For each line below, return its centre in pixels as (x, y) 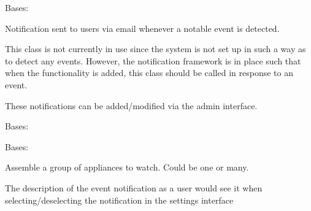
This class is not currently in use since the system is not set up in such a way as (155, 49)
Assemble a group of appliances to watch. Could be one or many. (127, 167)
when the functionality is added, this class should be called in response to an (149, 73)
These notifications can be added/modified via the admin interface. (131, 105)
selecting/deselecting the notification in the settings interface (119, 200)
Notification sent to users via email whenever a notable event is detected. (142, 28)
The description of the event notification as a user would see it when (134, 187)
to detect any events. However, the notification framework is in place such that (153, 60)
